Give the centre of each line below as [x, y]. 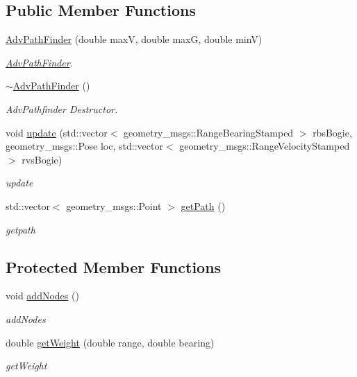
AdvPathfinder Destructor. [62, 108]
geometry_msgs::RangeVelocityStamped [265, 146]
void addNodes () [42, 296]
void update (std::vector [57, 132]
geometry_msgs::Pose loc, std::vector [84, 146]
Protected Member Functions [114, 266]
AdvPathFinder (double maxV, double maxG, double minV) [134, 39]
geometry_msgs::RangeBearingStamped [209, 132]
